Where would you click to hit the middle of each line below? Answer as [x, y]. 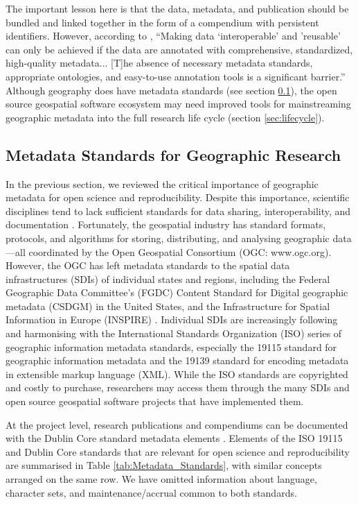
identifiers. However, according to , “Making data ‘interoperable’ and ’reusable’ [173, 36]
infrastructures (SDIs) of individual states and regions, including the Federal [168, 279]
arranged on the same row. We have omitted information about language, [161, 479]
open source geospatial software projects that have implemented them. [155, 401]
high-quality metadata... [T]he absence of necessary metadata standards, [159, 63]
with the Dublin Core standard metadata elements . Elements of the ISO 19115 [174, 438]
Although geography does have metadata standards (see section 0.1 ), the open [171, 90]
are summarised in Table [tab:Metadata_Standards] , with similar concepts [164, 465]
